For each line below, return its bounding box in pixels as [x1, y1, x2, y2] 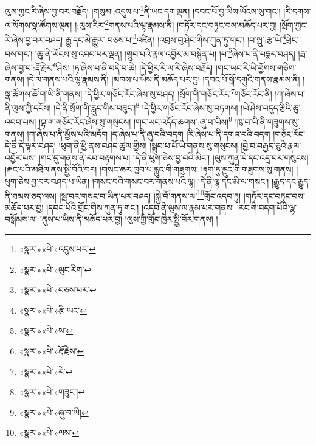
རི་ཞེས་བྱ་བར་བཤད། [5, 33, 63, 46]
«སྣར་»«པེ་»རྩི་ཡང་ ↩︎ [19, 303, 87, 316]
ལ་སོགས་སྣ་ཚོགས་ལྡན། [5, 18, 72, 31]
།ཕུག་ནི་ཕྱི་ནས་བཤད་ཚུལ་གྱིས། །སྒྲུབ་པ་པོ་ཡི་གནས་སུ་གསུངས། [58, 139, 238, 152]
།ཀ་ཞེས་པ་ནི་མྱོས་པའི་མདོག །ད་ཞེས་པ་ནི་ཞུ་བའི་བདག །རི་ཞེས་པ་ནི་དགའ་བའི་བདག [27, 127, 270, 140]
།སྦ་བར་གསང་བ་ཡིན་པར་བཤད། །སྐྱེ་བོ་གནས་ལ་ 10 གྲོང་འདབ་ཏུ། [59, 187, 241, 202]
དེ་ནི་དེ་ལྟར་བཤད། [5, 139, 56, 152]
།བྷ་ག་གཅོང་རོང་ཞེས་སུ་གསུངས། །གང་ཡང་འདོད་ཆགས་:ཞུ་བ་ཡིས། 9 [38, 114, 233, 128]
